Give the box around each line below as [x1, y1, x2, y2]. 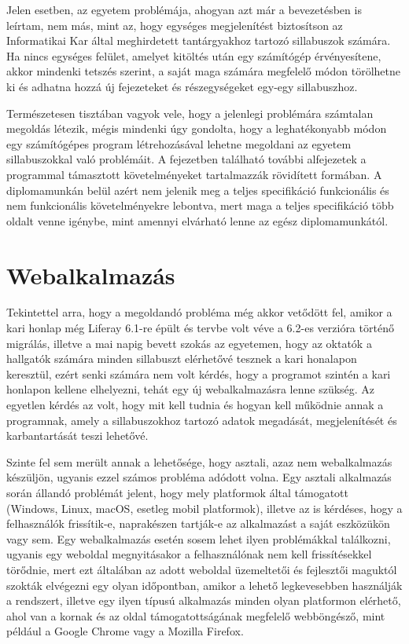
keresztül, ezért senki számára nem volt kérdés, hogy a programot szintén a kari [6, 365, 391, 382]
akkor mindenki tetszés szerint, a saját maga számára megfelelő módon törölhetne [6, 63, 400, 79]
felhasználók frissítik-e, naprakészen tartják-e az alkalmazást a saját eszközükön [6, 515, 390, 532]
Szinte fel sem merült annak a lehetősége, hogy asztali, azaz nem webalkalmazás [6, 453, 392, 470]
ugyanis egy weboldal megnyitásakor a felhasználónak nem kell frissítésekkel [6, 546, 372, 562]
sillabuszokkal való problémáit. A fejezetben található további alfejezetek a [6, 151, 367, 167]
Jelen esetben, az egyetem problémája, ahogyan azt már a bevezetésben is [6, 2, 362, 17]
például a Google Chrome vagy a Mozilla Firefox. [6, 623, 244, 639]
